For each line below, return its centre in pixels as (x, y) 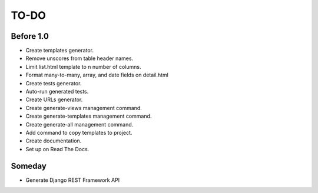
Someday (29, 166)
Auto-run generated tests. (57, 92)
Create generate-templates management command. (89, 116)
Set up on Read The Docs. (57, 149)
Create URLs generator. (54, 99)
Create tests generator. (54, 83)
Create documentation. (54, 141)
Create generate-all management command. (79, 124)
